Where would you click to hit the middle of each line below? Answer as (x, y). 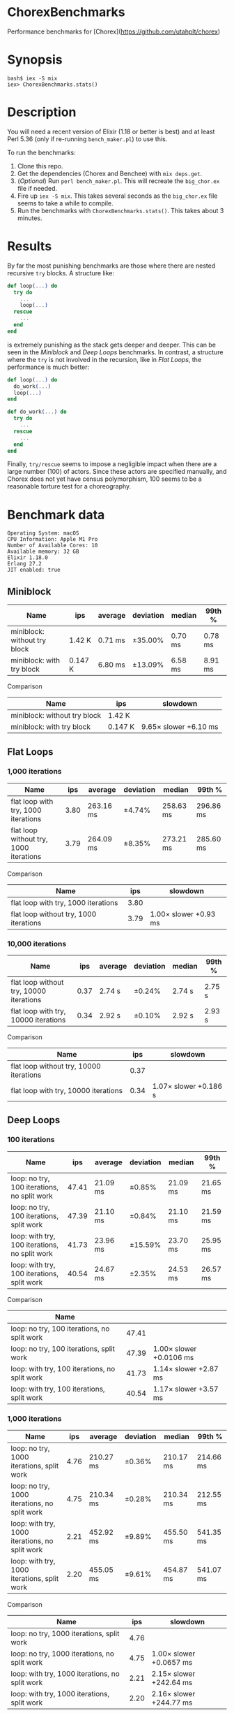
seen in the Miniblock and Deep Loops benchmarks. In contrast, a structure (115, 352)
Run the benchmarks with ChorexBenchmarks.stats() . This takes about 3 (120, 210)
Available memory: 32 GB (43, 552)
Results (30, 246)
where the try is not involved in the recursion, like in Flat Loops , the (104, 359)
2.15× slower (173, 1674)
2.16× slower (173, 1694)
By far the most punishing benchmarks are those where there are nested (111, 266)
